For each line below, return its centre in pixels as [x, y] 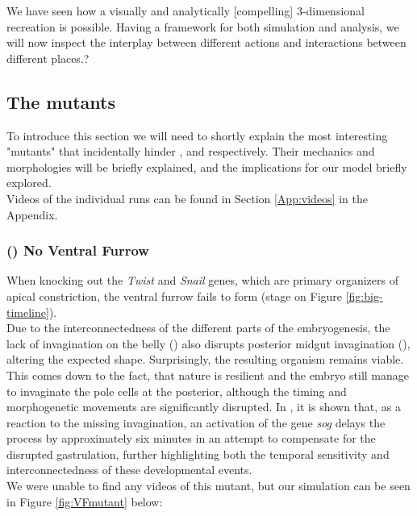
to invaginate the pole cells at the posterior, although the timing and [177, 391]
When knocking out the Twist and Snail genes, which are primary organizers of [202, 280]
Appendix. [32, 214]
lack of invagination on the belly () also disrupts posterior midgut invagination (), [208, 343]
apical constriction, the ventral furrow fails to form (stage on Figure [175, 295]
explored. [29, 183]
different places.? [48, 58]
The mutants [61, 101]
